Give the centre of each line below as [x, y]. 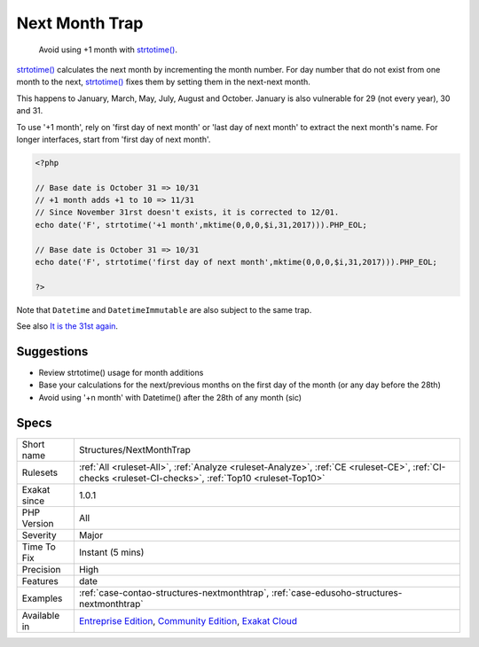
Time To [39, 547]
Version [38, 523]
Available [41, 615]
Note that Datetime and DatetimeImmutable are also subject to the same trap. [164, 309]
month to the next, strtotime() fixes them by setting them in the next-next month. [163, 82]
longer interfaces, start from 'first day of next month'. [114, 139]
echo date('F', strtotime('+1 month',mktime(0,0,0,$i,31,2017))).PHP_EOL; [201, 225]
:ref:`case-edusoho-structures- [337, 592]
